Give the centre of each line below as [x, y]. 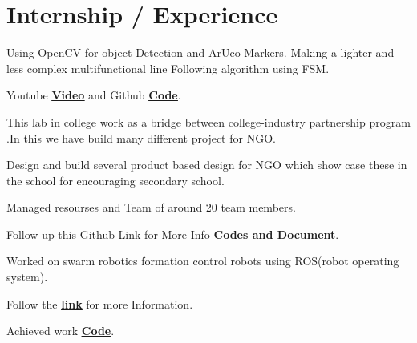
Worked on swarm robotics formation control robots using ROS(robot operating [203, 261]
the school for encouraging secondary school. [115, 180]
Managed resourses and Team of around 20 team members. [151, 207]
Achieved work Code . [61, 331]
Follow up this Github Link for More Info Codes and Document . [173, 234]
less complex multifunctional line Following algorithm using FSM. [168, 68]
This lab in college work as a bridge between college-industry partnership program [208, 121]
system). [27, 277]
